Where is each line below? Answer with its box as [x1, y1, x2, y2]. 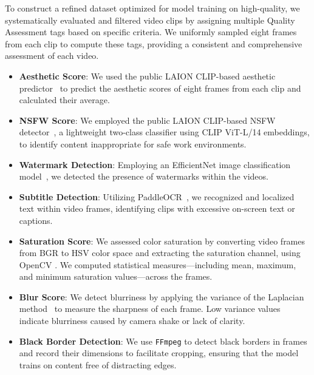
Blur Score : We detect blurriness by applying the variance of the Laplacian [19, 290, 304, 303]
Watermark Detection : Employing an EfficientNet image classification [19, 158, 291, 171]
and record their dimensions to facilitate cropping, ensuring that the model [19, 346, 299, 359]
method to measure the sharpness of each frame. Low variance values [19, 302, 281, 315]
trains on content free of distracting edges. [19, 358, 177, 371]
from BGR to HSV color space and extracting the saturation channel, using [19, 246, 301, 259]
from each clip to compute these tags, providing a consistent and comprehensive [5, 37, 302, 50]
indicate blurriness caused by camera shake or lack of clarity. [19, 314, 245, 327]
